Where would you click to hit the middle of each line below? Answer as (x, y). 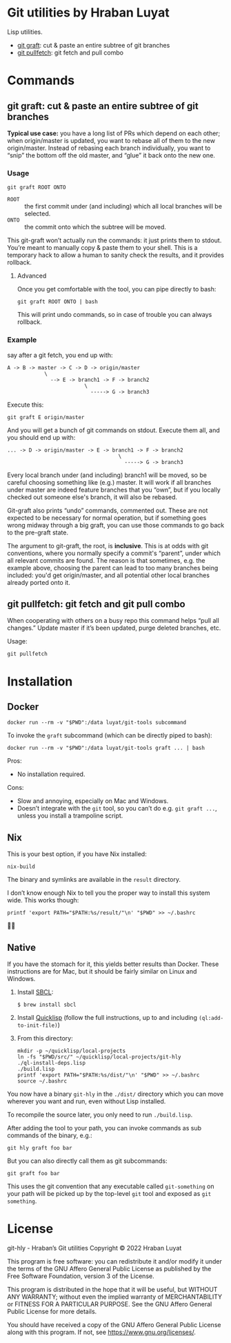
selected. (38, 214)
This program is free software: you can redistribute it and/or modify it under (114, 1261)
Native (22, 947)
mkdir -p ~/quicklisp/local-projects (71, 1051)
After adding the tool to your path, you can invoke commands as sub (104, 1128)
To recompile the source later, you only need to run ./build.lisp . (100, 1114)
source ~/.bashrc (42, 1081)
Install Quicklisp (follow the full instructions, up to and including (107, 1017)
